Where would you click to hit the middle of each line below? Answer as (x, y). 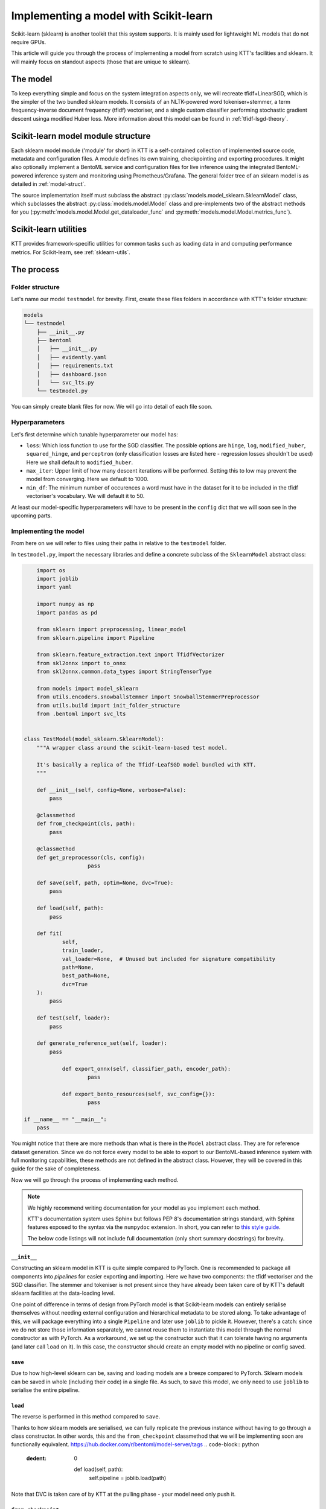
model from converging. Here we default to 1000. (88, 479)
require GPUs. (29, 42)
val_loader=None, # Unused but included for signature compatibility (169, 959)
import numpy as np (66, 604)
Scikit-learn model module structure (81, 136)
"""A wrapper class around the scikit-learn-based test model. (132, 748)
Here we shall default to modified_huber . (80, 462)
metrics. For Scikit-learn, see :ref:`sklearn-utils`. (71, 252)
